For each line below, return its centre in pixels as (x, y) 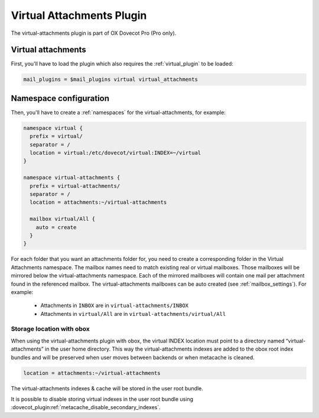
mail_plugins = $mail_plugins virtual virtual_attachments (110, 79)
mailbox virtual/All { (63, 219)
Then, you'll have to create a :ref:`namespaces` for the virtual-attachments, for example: (118, 112)
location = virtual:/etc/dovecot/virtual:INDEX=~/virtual (115, 153)
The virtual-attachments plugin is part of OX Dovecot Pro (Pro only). (94, 33)
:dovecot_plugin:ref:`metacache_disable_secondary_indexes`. (86, 407)
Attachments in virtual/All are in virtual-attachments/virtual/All (133, 314)
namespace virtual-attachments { (72, 178)
